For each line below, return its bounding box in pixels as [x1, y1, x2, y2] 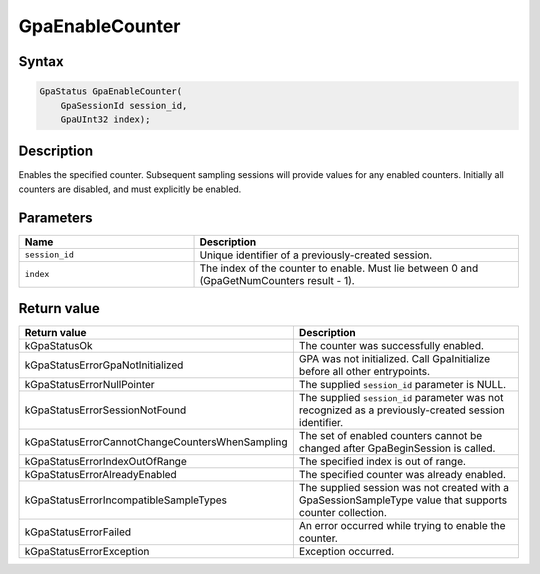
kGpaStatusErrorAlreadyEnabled [24, 468, 177, 482]
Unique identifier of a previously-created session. [199, 248, 433, 262]
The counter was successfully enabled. [298, 339, 485, 353]
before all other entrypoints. [298, 365, 430, 379]
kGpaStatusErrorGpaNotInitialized [24, 358, 184, 372]
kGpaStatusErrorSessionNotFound [24, 403, 187, 417]
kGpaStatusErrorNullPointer [24, 378, 155, 392]
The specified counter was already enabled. [298, 468, 507, 482]
